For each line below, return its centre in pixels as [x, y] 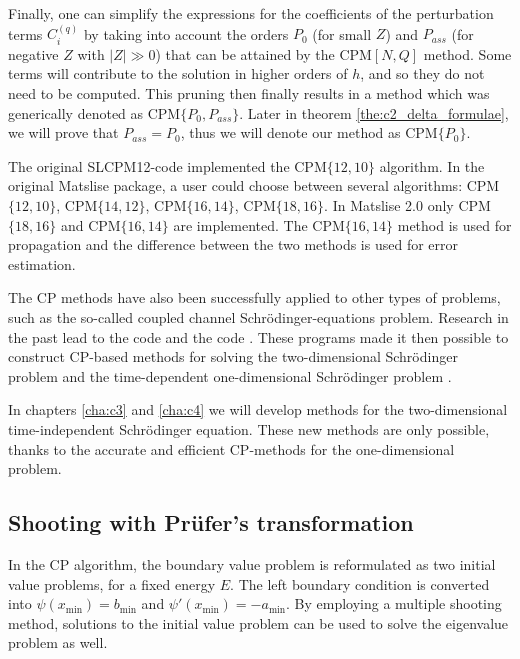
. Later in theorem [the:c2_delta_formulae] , [374, 112]
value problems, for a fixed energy [112, 583]
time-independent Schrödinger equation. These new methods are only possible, [249, 428]
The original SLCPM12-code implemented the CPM [167, 165]
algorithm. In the [432, 165]
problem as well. [58, 642]
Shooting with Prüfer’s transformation [211, 522]
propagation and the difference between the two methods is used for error [233, 244]
